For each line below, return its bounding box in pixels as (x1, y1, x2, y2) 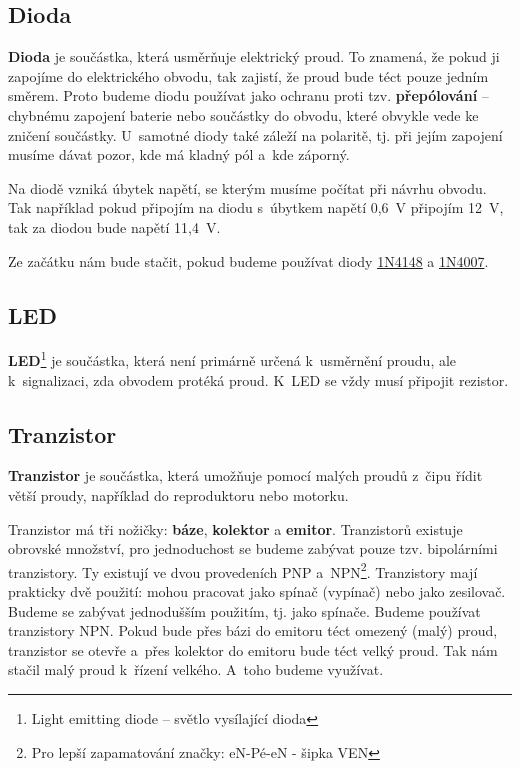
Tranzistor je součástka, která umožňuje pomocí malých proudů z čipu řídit (8, 465, 483, 486)
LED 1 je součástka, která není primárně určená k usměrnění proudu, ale (8, 347, 457, 370)
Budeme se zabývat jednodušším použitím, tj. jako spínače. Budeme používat (8, 600, 481, 621)
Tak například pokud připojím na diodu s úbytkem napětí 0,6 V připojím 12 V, (8, 197, 504, 218)
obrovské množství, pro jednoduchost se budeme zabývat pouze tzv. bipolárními (8, 538, 498, 559)
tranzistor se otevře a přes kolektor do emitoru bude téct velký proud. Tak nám (8, 639, 498, 660)
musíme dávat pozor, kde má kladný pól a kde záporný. (8, 144, 350, 165)
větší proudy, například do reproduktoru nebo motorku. (8, 484, 349, 505)
